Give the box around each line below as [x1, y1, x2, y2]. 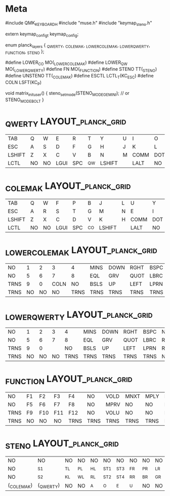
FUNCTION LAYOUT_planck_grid [5, 373, 133, 386]
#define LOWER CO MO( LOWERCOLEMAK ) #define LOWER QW [5, 59, 127, 66]
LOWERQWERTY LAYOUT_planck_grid [5, 309, 153, 322]
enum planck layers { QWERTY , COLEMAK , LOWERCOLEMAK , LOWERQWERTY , [5, 42, 150, 49]
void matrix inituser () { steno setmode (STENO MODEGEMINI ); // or [5, 90, 130, 98]
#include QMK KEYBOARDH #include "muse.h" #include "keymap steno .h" [5, 20, 152, 27]
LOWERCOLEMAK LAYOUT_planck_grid [5, 244, 158, 258]
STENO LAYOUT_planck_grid [5, 437, 119, 451]
